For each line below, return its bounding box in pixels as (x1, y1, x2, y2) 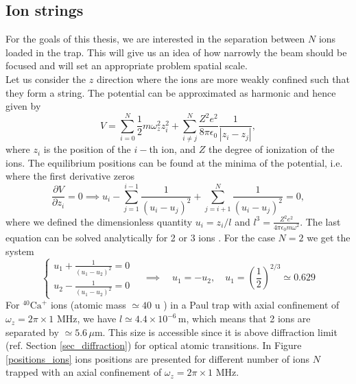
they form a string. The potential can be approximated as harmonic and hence (5, 85, 336, 99)
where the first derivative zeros (5, 169, 135, 183)
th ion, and (149, 142, 196, 156)
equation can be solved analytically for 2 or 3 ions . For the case (5, 230, 275, 244)
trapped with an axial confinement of (5, 365, 162, 379)
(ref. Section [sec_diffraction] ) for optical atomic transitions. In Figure (5, 338, 302, 352)
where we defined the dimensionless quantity (5, 214, 193, 228)
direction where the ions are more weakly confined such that (96, 71, 350, 86)
